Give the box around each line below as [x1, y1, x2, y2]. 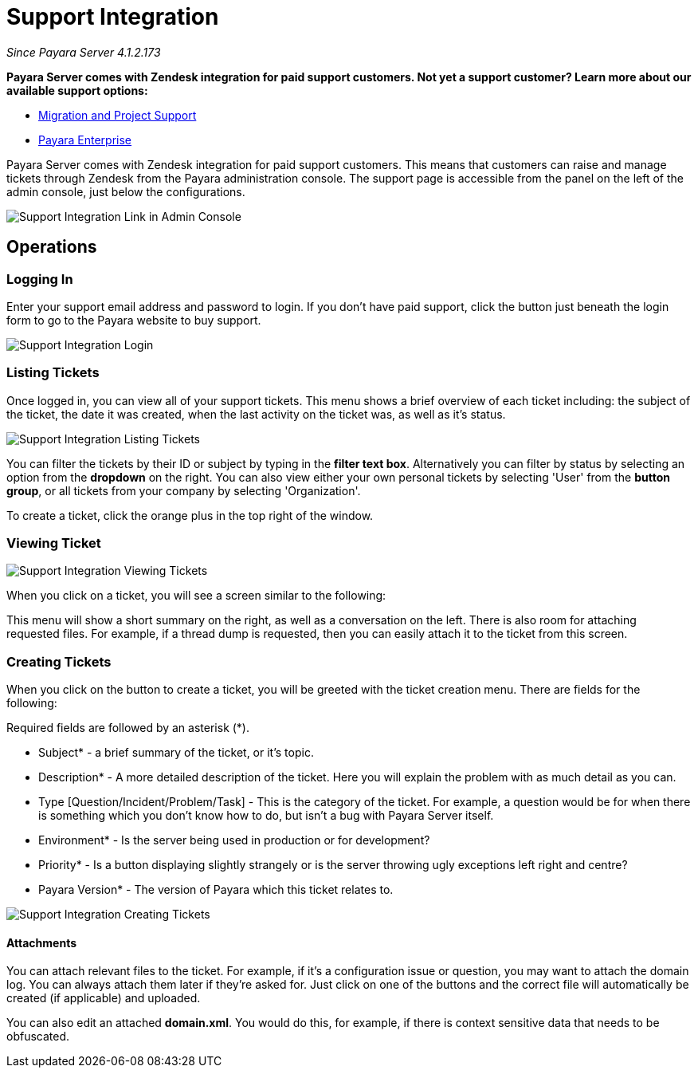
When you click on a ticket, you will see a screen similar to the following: [6, 588, 386, 603]
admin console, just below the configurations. [6, 184, 245, 199]
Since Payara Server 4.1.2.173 [6, 45, 161, 59]
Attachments [6, 935, 77, 950]
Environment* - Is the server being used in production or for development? [38, 833, 430, 848]
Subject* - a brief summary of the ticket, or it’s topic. [38, 746, 314, 760]
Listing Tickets [6, 364, 100, 381]
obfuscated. [6, 1029, 70, 1044]
